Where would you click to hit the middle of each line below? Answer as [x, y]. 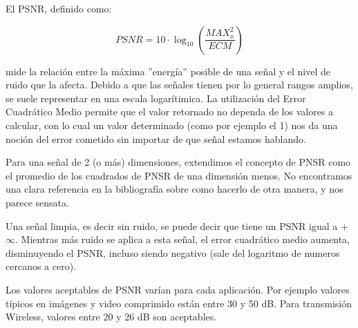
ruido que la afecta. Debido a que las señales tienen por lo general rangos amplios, [179, 85]
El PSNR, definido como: [59, 8]
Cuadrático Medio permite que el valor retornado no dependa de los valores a [170, 112]
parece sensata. [37, 202]
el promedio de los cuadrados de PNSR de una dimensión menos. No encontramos [179, 175]
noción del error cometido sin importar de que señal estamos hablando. [156, 138]
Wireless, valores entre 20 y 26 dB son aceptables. [111, 317]
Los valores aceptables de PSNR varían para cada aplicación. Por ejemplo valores [178, 289]
